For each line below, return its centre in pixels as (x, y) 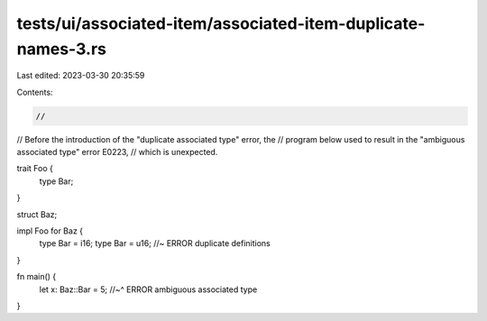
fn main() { (37, 277)
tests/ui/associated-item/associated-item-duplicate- (221, 23)
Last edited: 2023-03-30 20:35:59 (81, 76)
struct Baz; (37, 214)
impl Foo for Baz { (50, 231)
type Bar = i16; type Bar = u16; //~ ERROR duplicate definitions (155, 243)
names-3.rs (62, 49)
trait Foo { (35, 169)
